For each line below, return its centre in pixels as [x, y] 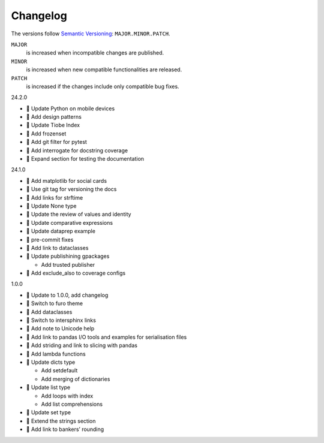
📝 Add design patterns [54, 117]
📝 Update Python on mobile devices [70, 109]
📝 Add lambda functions [56, 354]
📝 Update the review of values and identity [79, 214]
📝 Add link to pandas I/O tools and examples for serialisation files [106, 337]
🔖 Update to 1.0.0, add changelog [67, 295]
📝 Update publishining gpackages [68, 256]
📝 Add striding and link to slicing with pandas [82, 345]
